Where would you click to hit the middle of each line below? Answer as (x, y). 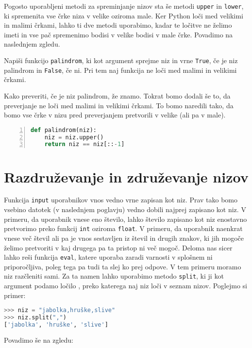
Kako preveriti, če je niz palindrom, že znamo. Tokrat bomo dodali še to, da (117, 95)
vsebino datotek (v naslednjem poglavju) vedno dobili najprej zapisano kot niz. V (125, 209)
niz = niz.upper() (74, 137)
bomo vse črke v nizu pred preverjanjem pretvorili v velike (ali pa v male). (115, 115)
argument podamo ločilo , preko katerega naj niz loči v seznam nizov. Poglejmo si (126, 286)
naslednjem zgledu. (32, 44)
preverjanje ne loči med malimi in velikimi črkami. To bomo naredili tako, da (119, 105)
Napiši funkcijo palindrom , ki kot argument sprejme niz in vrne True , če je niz (121, 60)
